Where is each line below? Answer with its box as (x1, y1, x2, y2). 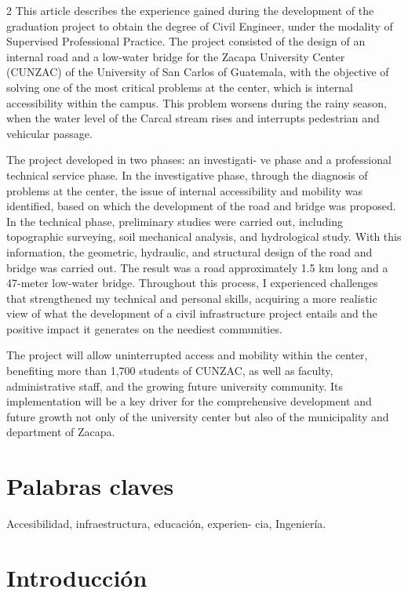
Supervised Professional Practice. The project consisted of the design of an (6, 33, 366, 49)
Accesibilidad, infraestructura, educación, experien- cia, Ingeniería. (6, 515, 326, 532)
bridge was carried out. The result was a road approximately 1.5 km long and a (6, 259, 388, 275)
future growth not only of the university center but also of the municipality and (6, 408, 389, 424)
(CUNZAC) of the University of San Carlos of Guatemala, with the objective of (6, 64, 389, 80)
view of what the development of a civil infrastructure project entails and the (6, 305, 377, 322)
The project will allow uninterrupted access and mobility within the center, (6, 347, 368, 363)
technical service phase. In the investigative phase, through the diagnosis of (6, 166, 368, 183)
